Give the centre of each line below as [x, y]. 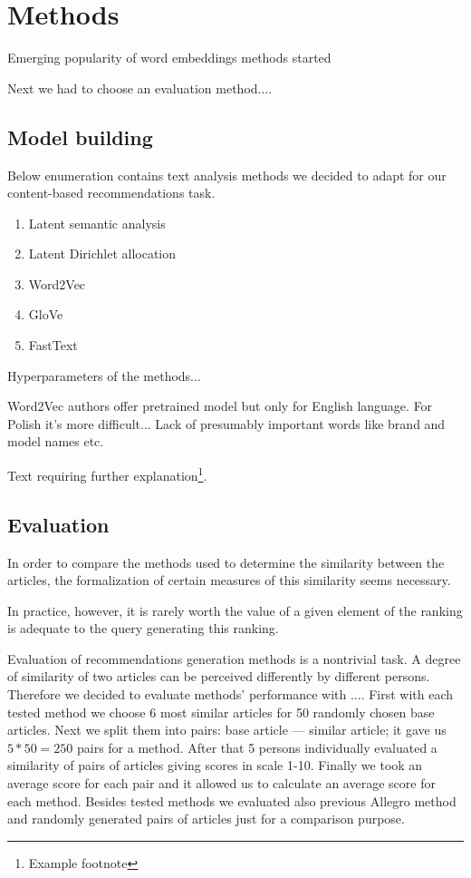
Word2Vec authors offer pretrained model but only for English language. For [220, 406]
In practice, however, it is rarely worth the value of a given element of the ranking [235, 610]
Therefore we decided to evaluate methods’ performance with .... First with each [231, 694]
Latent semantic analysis [97, 223]
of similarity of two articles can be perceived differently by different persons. [219, 676]
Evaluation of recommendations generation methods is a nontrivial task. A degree [234, 658]
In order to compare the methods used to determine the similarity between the [226, 562]
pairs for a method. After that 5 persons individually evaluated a [257, 747]
